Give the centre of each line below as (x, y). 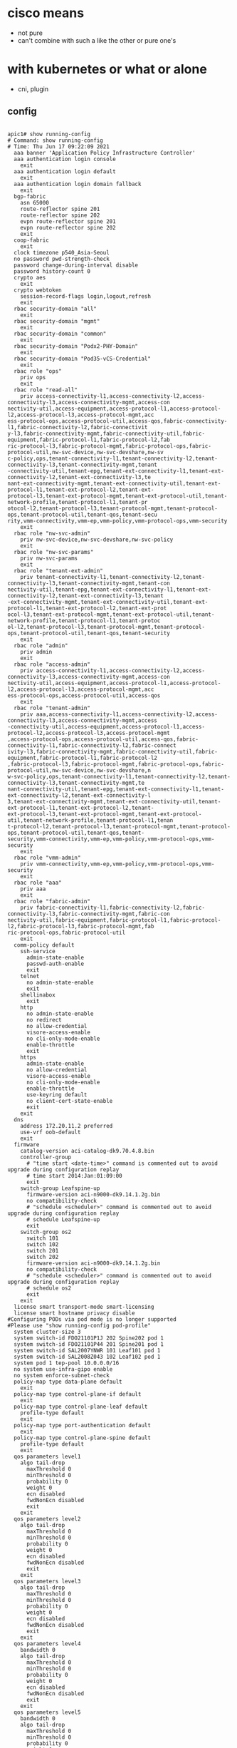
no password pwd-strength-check (62, 259)
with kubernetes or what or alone (107, 70)
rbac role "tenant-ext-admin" (58, 571)
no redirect (44, 1020)
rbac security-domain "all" (56, 309)
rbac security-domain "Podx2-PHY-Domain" (76, 346)
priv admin (36, 652)
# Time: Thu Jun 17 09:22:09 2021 (59, 146)
